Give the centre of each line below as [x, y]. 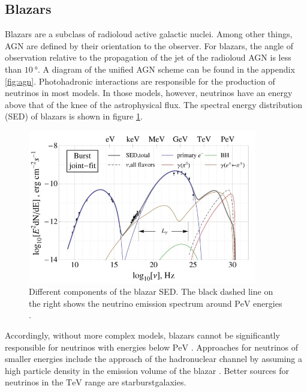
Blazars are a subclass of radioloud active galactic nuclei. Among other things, [149, 34]
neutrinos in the [34, 382]
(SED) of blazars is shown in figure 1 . [74, 116]
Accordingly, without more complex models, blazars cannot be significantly [142, 335]
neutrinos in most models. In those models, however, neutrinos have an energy [149, 93]
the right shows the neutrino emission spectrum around [130, 303]
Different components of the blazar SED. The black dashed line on [151, 291]
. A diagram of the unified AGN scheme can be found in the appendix [166, 69]
